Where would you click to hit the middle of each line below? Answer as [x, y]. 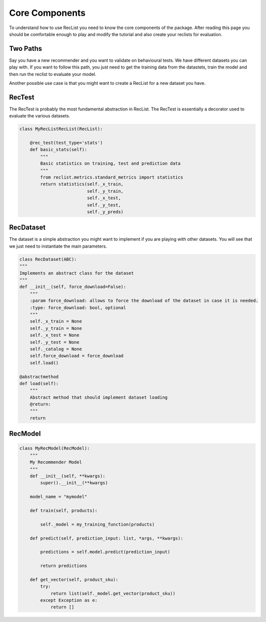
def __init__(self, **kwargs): [67, 476]
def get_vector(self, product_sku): [74, 579]
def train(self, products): [64, 510]
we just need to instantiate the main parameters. [58, 246]
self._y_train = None [56, 328]
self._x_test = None [55, 335]
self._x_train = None [56, 321]
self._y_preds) [105, 212]
